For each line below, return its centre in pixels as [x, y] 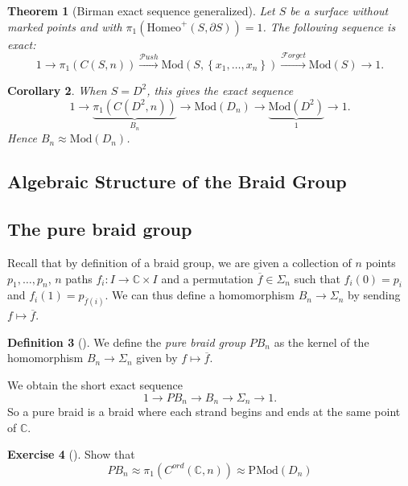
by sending [374, 295]
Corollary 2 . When [57, 90]
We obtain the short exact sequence [95, 385]
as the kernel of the [321, 342]
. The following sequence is [329, 26]
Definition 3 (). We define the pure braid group [127, 342]
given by [157, 358]
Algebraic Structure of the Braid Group [177, 181]
